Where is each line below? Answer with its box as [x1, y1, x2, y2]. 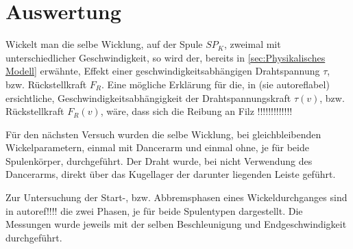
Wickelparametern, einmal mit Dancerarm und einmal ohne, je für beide [5, 140, 309, 155]
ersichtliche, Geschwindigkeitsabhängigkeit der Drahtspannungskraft [5, 90, 291, 105]
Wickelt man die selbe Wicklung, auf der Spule [5, 37, 203, 51]
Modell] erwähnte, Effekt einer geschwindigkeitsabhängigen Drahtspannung [5, 64, 320, 78]
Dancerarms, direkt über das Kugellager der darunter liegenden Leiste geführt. [5, 167, 336, 181]
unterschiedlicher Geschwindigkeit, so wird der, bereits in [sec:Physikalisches [5, 50, 326, 64]
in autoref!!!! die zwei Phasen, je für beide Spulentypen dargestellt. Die [5, 203, 303, 218]
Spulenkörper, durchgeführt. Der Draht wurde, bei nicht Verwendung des [5, 153, 313, 168]
